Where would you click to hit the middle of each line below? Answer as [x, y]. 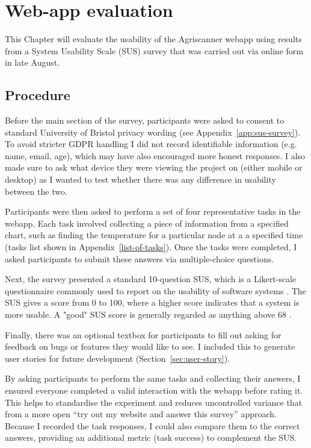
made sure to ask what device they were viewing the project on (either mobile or [154, 167]
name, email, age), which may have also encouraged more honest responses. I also [155, 155]
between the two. [36, 191]
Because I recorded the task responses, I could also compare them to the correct [152, 425]
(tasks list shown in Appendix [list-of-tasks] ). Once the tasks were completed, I [151, 247]
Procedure [38, 95]
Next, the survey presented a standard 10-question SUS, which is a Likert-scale [151, 279]
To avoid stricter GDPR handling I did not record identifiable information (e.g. [151, 144]
